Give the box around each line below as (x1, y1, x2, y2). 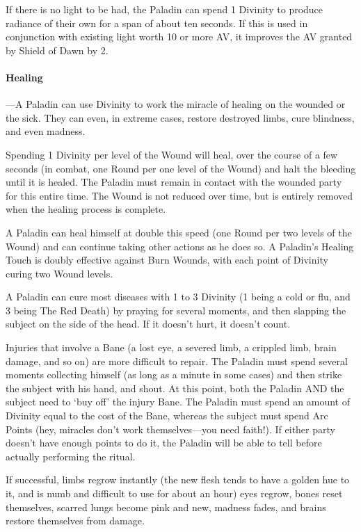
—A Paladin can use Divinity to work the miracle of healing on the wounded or (6, 97, 346, 111)
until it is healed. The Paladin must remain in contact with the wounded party (6, 175, 342, 189)
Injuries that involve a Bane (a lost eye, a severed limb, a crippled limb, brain (6, 340, 337, 355)
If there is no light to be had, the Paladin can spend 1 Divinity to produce (6, 2, 323, 16)
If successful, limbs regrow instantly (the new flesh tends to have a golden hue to (6, 472, 350, 487)
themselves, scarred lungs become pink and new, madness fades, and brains (6, 499, 326, 514)
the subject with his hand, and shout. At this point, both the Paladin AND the (6, 380, 344, 395)
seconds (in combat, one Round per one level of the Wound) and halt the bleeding (6, 161, 356, 175)
